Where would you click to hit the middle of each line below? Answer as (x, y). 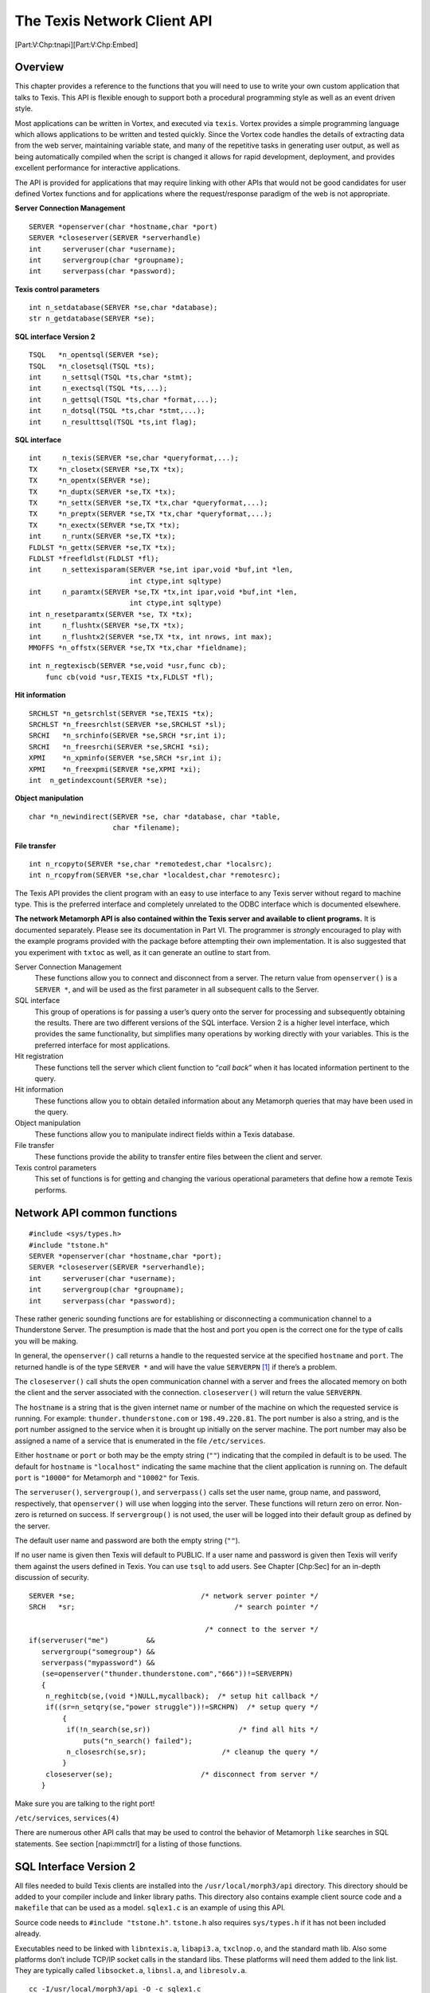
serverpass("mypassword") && (98, 1663)
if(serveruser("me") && (92, 1641)
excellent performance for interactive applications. (98, 168)
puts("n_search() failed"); (138, 1741)
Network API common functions (96, 1213)
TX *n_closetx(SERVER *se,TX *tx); (107, 469)
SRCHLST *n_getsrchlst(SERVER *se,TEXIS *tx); (121, 713)
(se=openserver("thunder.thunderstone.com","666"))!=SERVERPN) (167, 1674)
